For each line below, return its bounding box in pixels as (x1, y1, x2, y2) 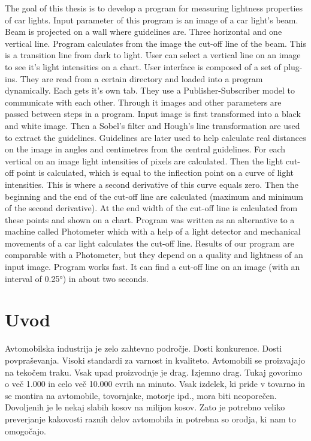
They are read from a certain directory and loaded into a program (20, 72, 263, 85)
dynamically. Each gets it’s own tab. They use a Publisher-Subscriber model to (5, 84, 295, 97)
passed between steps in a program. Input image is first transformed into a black (5, 107, 301, 120)
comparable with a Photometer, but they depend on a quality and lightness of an (5, 248, 303, 261)
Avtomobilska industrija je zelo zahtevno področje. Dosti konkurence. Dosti (5, 342, 282, 355)
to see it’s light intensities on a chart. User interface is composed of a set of (5, 60, 281, 73)
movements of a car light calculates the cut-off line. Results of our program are (5, 236, 294, 249)
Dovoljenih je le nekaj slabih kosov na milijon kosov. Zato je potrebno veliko (5, 401, 285, 413)
